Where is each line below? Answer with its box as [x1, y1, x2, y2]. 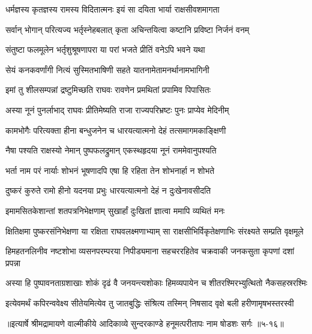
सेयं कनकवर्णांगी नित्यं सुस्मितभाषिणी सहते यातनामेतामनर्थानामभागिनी [5, 63, 209, 76]
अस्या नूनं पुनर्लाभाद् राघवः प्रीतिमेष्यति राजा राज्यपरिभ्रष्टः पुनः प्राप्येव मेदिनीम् [5, 103, 229, 116]
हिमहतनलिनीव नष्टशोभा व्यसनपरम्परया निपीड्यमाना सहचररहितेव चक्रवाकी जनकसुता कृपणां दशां [5, 245, 295, 257]
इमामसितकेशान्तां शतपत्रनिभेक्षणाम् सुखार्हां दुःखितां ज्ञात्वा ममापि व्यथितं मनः [5, 204, 225, 216]
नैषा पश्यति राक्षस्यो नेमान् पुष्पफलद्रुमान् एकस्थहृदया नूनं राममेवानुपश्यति [5, 144, 217, 157]
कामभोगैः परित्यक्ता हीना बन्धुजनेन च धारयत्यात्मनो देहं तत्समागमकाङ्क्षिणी [5, 124, 226, 136]
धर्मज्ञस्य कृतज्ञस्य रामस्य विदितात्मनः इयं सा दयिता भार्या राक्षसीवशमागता [5, 3, 220, 15]
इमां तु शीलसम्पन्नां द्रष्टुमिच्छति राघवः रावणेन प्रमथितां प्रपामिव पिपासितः [5, 83, 211, 96]
